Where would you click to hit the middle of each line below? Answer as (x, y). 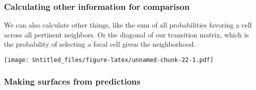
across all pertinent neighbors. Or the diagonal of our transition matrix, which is (127, 34)
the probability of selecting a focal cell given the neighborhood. (100, 44)
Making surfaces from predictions (72, 81)
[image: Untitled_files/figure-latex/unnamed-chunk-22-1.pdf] (109, 60)
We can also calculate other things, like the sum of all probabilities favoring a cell (128, 25)
